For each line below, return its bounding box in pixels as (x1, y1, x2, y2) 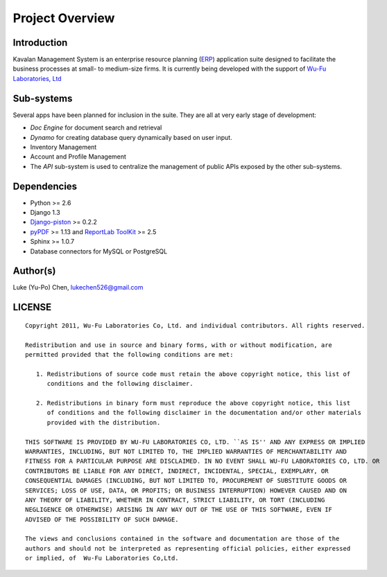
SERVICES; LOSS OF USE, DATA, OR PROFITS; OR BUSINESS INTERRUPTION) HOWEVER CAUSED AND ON (25, 486, 347, 495)
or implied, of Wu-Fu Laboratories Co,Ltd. (25, 554, 180, 562)
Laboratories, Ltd (12, 74, 62, 82)
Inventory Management (30, 143, 97, 151)
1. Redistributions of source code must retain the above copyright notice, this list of (35, 370, 351, 378)
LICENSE (12, 301, 52, 313)
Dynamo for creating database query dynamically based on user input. (30, 133, 232, 141)
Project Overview (12, 10, 115, 26)
